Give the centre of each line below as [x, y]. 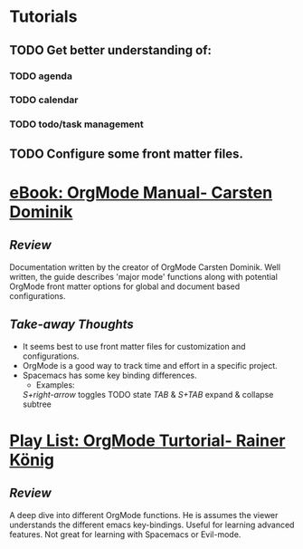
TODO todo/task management [77, 124]
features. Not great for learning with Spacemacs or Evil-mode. [125, 534]
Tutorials [43, 17]
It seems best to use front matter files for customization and [134, 346]
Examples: [55, 385]
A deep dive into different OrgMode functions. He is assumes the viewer [144, 515]
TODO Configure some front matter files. [127, 154]
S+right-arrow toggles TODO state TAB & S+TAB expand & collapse [148, 394]
